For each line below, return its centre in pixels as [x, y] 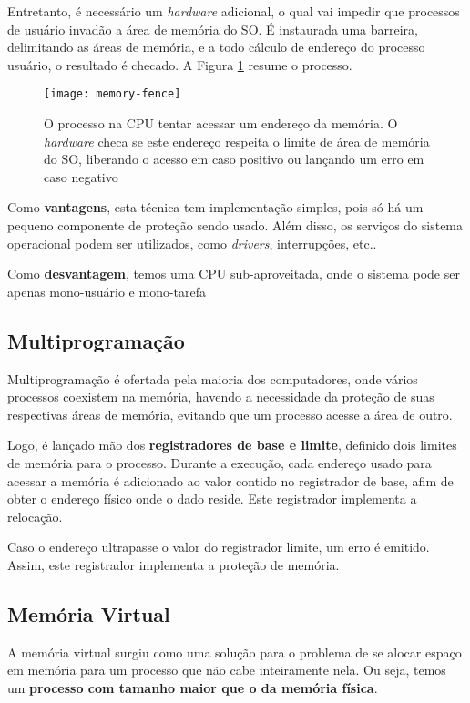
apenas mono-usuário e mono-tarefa [107, 291]
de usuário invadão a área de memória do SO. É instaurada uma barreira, [213, 29]
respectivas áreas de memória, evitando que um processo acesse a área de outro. [230, 414]
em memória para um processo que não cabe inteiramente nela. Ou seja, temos [227, 670]
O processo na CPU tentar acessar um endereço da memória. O [221, 123]
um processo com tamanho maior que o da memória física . [193, 687]
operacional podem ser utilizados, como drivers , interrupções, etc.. [192, 243]
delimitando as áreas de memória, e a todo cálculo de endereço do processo [216, 47]
